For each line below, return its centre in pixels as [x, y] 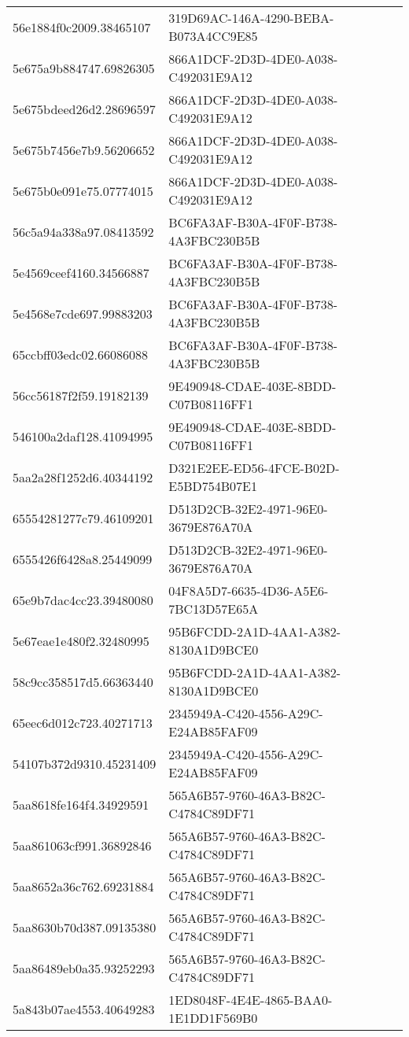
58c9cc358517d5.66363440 [83, 681]
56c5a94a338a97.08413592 [83, 231]
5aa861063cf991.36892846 [82, 845]
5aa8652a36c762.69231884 [83, 886]
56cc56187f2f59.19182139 [81, 395]
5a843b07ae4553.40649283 [84, 1009]
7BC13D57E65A [214, 609]
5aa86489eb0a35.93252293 [84, 968]
